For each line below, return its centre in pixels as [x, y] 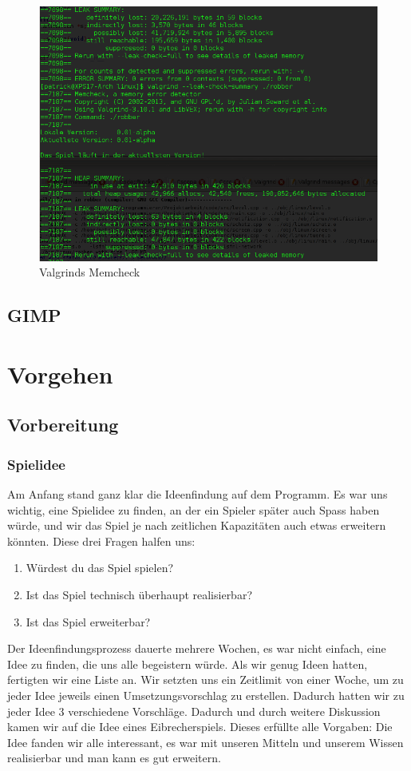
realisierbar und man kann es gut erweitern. [114, 758]
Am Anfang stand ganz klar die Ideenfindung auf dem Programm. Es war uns [198, 494]
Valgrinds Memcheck [90, 272]
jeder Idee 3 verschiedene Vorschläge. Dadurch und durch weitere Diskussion [194, 711]
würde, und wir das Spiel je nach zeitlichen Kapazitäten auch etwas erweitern [197, 525]
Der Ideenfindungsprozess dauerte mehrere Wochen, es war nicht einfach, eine [197, 648]
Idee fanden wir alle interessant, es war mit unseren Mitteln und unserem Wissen [205, 742]
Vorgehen [60, 374]
